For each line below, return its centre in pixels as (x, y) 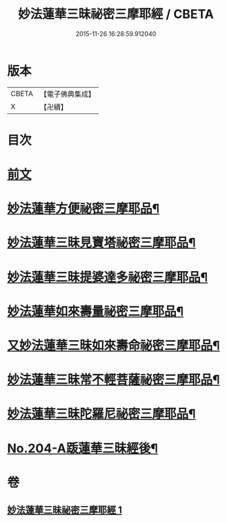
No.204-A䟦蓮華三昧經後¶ (83, 448)
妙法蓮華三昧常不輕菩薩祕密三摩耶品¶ (113, 380)
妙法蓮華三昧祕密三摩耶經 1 (65, 510)
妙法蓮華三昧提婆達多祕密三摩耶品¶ (108, 277)
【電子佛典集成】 (67, 94)
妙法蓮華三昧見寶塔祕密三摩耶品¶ (101, 243)
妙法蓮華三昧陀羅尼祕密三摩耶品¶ (101, 414)
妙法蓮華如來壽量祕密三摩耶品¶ (96, 311)
